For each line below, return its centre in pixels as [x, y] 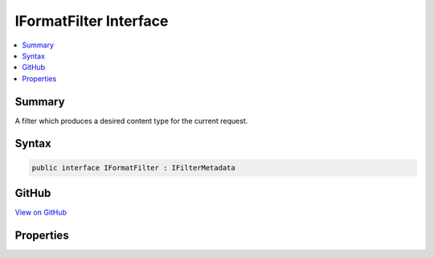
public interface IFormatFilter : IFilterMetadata [134, 168]
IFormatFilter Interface [92, 21]
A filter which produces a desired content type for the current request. [131, 121]
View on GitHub [41, 212]
